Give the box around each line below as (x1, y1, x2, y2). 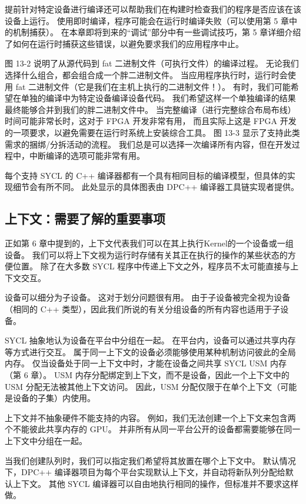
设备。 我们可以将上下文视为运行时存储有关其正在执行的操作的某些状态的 (5, 248, 288, 261)
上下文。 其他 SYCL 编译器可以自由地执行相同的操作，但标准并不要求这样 (12, 477, 299, 489)
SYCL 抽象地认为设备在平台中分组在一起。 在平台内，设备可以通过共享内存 (5, 334, 296, 346)
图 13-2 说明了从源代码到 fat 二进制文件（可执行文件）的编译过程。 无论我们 (5, 57, 299, 69)
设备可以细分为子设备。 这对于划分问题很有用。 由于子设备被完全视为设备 (5, 291, 291, 303)
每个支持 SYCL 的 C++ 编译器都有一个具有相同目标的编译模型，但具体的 (5, 169, 287, 181)
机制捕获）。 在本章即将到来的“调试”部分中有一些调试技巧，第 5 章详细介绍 (12, 26, 301, 38)
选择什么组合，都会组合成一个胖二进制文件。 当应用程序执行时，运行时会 (5, 68, 288, 81)
